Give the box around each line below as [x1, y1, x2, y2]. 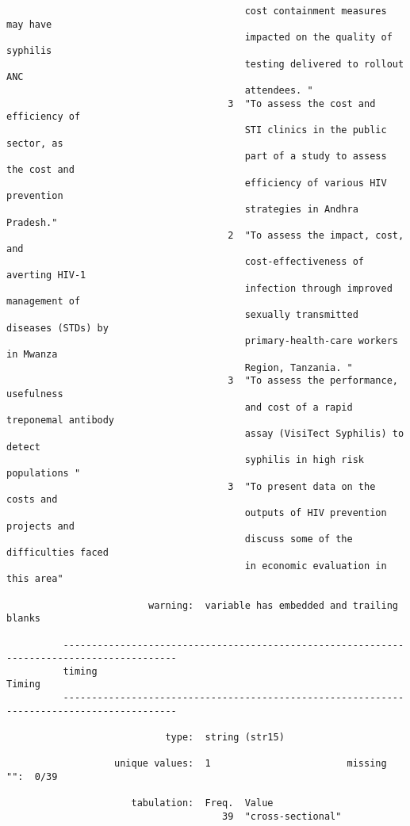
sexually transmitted [244, 309, 358, 321]
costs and [6, 494, 58, 506]
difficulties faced [6, 546, 109, 558]
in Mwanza [6, 349, 58, 361]
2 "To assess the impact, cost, [228, 230, 404, 242]
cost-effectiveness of [244, 256, 365, 268]
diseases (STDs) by [6, 322, 109, 334]
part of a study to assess [244, 151, 387, 163]
